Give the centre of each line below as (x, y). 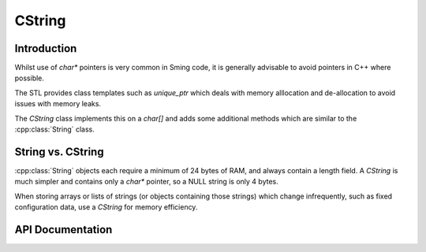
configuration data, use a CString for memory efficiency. (106, 207)
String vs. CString (59, 152)
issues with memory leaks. (58, 104)
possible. (30, 78)
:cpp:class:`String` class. (54, 129)
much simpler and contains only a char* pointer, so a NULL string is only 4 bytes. (147, 182)
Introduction (46, 48)
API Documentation (64, 230)
